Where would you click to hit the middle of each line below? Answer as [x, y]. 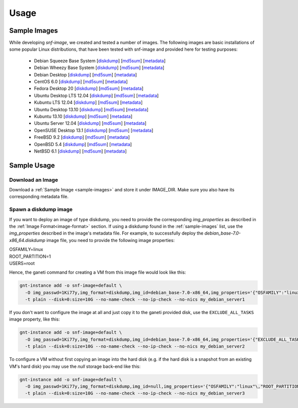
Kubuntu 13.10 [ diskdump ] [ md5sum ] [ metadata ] [83, 116]
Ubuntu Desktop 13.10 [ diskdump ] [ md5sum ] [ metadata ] [91, 109]
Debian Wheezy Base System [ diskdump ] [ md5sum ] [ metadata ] [99, 68]
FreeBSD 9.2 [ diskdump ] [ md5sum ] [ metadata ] [82, 137]
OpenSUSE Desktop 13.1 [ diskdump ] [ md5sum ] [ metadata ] [94, 130]
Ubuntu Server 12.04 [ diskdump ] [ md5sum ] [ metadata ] [90, 123]
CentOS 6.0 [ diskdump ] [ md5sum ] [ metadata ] [81, 82]
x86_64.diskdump [27, 240]
